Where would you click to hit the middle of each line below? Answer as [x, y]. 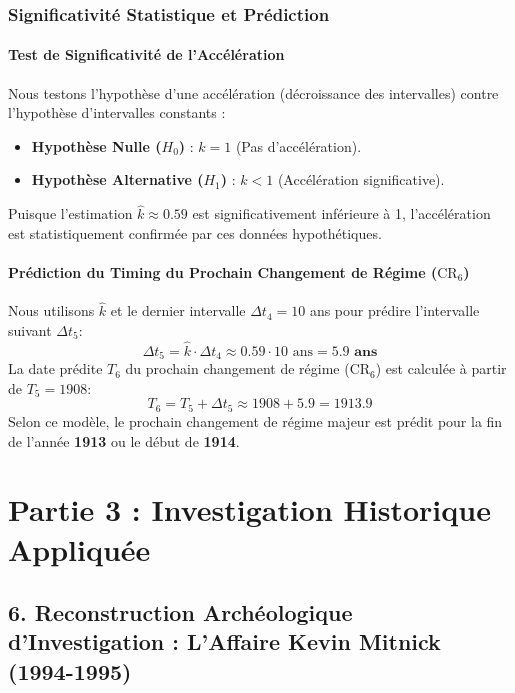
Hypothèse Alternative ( [117, 179]
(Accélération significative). [361, 179]
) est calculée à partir [441, 368]
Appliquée [79, 548]
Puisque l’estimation [70, 213]
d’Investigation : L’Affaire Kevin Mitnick [224, 641]
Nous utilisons [51, 310]
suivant [30, 330]
